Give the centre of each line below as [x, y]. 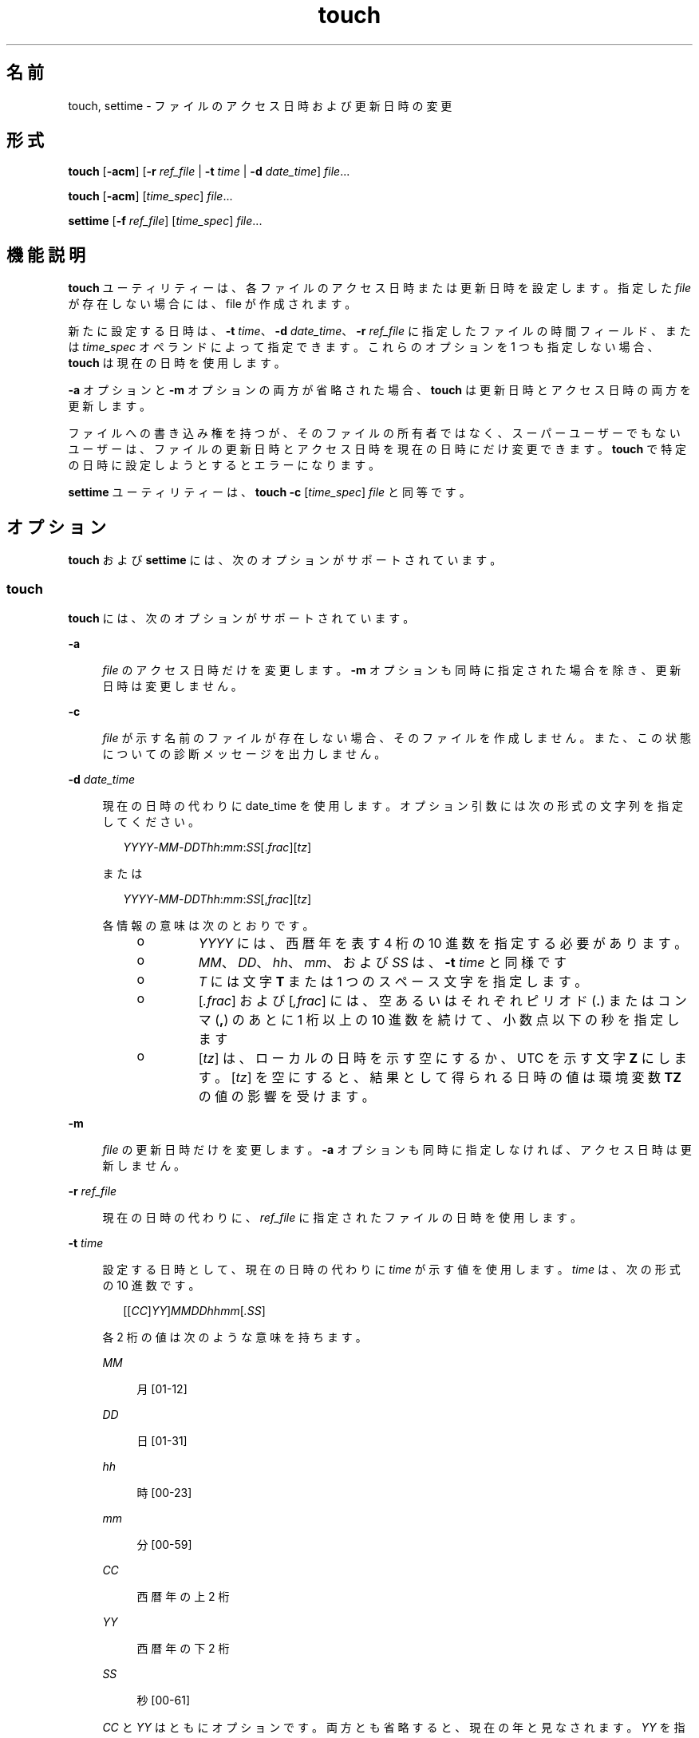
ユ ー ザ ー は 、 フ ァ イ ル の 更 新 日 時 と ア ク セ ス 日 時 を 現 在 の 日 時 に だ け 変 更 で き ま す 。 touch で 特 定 [377, 449]
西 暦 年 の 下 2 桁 [183, 1648]
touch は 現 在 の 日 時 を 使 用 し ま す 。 [177, 363]
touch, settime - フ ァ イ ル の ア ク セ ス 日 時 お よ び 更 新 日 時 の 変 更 [260, 105]
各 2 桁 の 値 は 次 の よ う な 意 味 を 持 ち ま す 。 [235, 1337]
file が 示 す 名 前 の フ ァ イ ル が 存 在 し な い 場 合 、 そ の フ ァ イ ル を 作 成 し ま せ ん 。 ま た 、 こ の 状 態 [397, 737]
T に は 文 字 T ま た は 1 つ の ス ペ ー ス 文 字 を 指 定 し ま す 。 [393, 981]
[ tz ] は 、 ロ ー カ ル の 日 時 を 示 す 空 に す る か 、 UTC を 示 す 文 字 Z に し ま [442, 1058]
